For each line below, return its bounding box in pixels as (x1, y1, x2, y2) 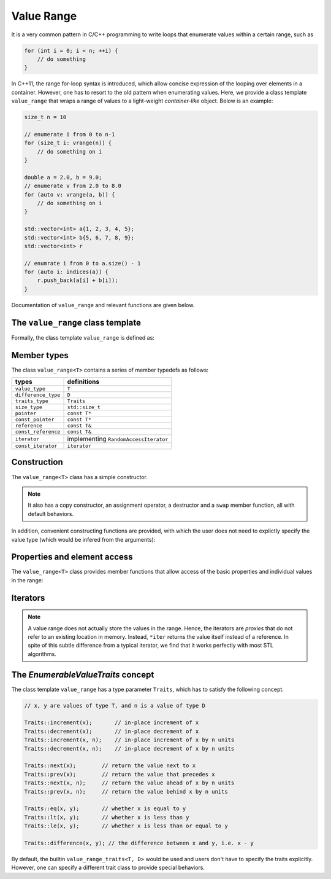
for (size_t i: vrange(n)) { (24, 139, 112, 147)
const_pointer (15, 416, 55, 423)
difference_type (15, 392, 61, 399)
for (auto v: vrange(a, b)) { (24, 191, 115, 198)
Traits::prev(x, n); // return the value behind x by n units (24, 788, 228, 795)
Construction (11, 457, 64, 467)
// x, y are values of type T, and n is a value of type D (24, 702, 205, 709)
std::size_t (67, 404, 101, 411)
